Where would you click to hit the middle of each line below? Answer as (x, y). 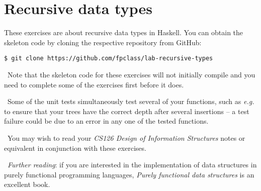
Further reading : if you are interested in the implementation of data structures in (132, 165)
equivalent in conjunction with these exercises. (75, 148)
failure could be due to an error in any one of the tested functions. (106, 121)
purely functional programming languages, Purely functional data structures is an (129, 174)
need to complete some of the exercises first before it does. (94, 84)
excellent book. (27, 184)
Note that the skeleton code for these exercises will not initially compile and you (131, 74)
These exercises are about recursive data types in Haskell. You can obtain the (124, 32)
